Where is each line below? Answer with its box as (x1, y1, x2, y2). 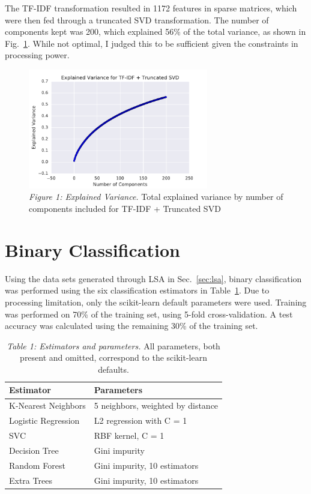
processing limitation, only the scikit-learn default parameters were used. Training (5, 295, 307, 308)
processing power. (5, 49, 70, 61)
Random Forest (9, 459, 65, 471)
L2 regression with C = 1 (94, 414, 187, 427)
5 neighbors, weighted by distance (94, 399, 219, 412)
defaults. (98, 363, 129, 375)
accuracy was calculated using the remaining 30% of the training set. (5, 319, 258, 332)
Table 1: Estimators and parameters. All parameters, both (7, 339, 220, 352)
